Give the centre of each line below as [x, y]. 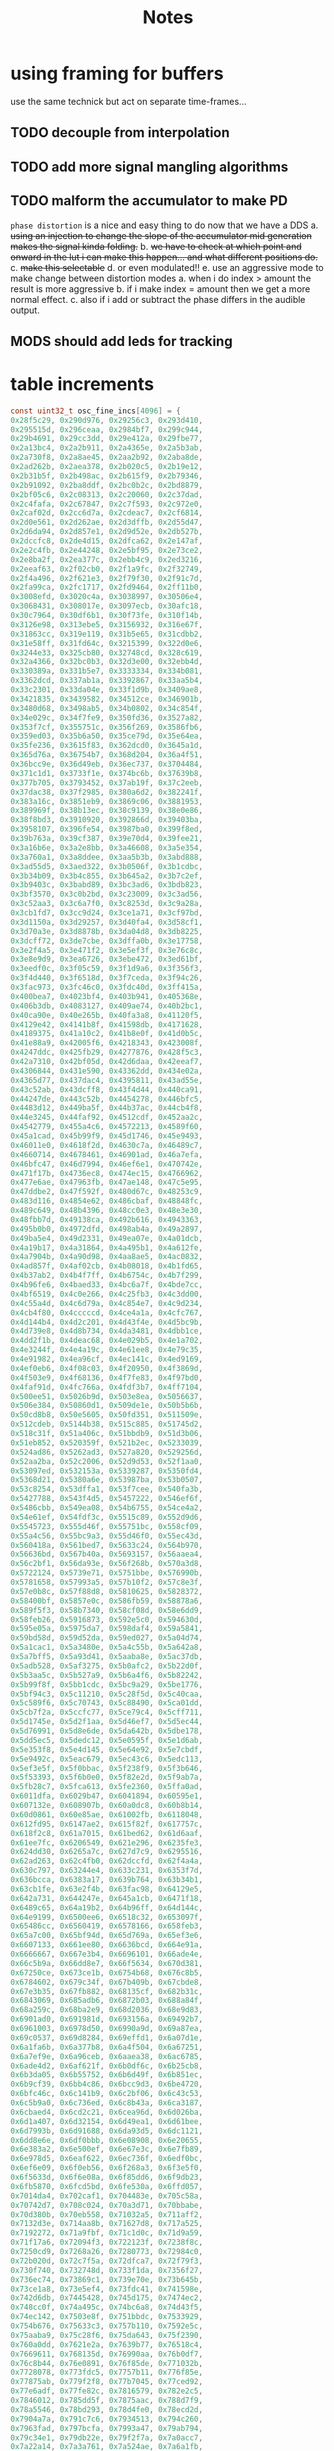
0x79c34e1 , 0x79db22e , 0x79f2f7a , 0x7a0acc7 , [106, 2437]
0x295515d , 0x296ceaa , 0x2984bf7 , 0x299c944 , [106, 429]
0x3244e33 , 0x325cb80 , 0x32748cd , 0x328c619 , [106, 652]
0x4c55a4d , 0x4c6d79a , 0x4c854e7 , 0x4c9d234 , [106, 1303]
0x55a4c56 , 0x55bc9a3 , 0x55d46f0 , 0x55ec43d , [106, 1536]
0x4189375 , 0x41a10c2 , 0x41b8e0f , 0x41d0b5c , [106, 1034]
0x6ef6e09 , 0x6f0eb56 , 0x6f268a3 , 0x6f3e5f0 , [106, 2168]
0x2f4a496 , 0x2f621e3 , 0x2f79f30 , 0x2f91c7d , [106, 578]
